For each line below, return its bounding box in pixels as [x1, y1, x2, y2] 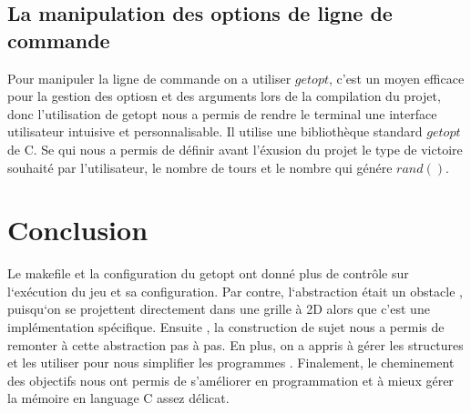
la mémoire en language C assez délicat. [7, 388, 230, 408]
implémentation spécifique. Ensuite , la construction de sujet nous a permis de [7, 317, 445, 337]
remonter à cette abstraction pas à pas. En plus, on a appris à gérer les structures [7, 335, 464, 354]
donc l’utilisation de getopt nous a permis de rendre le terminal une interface [7, 104, 437, 123]
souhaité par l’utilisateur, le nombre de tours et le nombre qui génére [7, 157, 393, 176]
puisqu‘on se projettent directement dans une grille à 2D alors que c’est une [7, 299, 430, 318]
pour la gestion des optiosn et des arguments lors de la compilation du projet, [7, 86, 441, 106]
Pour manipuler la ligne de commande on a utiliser [7, 68, 292, 87]
